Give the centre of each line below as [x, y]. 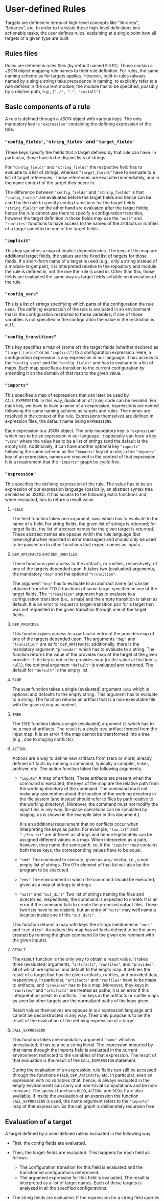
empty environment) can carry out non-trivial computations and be [80, 1085]
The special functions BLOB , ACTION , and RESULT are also [88, 1091]
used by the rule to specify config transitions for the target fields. [71, 202]
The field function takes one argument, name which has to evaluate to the [85, 519]
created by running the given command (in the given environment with [83, 935]
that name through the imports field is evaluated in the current [75, 1050]
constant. [22, 1091]
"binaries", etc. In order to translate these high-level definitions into [73, 27]
